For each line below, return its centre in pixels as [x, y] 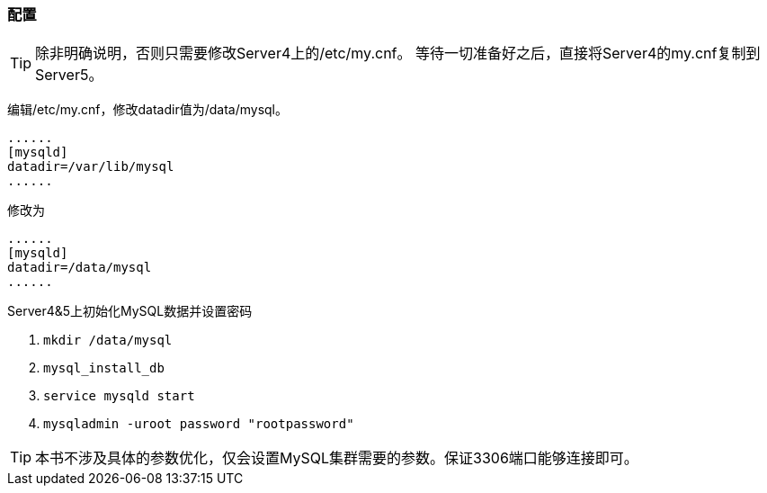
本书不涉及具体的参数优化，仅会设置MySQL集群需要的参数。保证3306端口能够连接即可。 [337, 458]
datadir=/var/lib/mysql [91, 167]
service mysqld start [119, 396]
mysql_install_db [104, 368]
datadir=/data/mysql [80, 268]
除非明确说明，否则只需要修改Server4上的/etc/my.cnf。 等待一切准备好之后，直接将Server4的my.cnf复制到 [398, 54]
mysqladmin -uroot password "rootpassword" [199, 424]
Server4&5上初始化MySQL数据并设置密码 [130, 311]
